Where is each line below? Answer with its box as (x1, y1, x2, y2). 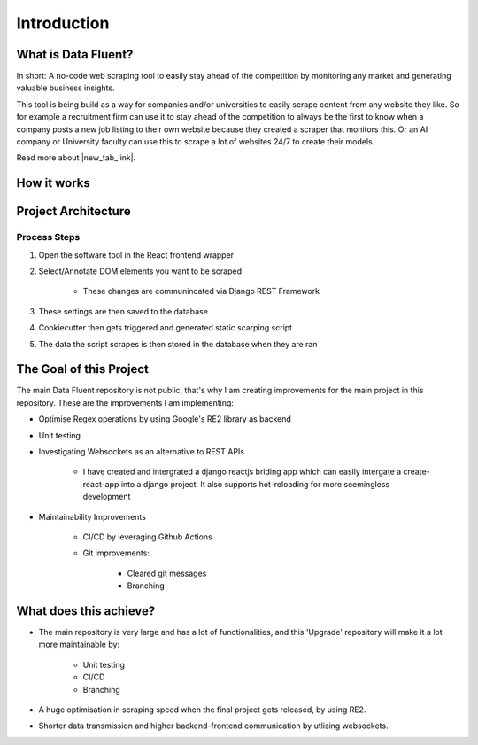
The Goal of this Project (16, 361, 150, 376)
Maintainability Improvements (38, 511, 146, 522)
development (82, 492, 131, 502)
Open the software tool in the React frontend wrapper (38, 249, 235, 260)
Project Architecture (16, 204, 132, 219)
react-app (82, 478, 119, 489)
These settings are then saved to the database (38, 306, 208, 316)
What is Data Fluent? (16, 47, 134, 62)
